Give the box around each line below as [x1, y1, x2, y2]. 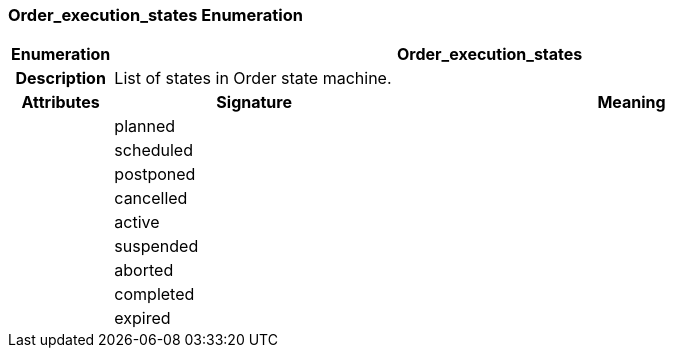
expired [114, 308, 171, 329]
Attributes [21, 92, 100, 113]
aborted [114, 260, 174, 281]
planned [114, 116, 176, 137]
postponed [114, 164, 196, 185]
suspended [114, 236, 199, 257]
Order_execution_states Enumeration [8, 5, 303, 25]
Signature [216, 92, 292, 113]
